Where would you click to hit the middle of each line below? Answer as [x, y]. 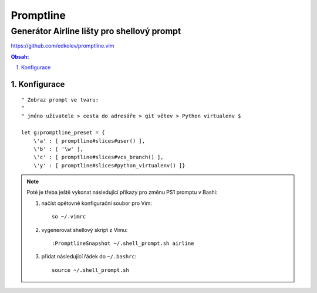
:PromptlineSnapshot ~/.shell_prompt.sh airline [123, 243]
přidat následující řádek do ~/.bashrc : [89, 257]
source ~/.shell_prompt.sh [90, 270]
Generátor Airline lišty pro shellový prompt [96, 31]
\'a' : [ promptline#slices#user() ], [89, 141]
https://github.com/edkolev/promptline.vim [63, 46]
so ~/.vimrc [69, 217]
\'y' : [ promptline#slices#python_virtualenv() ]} [109, 165]
